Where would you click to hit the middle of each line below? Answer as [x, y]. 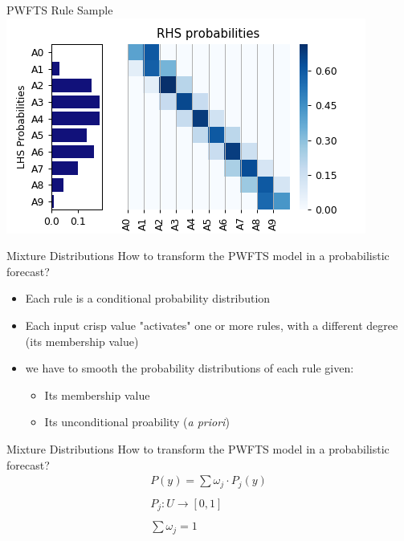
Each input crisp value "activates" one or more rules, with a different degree [212, 325]
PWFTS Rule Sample [60, 10]
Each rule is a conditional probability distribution [148, 298]
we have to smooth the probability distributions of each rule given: [190, 368]
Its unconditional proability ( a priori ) [137, 422]
